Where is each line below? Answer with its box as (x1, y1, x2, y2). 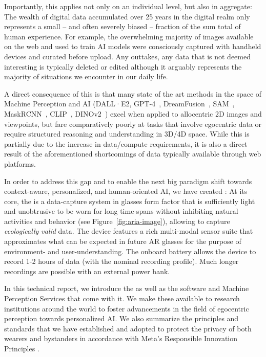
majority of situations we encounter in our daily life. (4, 71, 168, 82)
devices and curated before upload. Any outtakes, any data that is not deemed (4, 51, 251, 61)
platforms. (4, 158, 36, 169)
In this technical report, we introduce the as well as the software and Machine (4, 283, 249, 294)
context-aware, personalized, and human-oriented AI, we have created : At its (4, 186, 248, 196)
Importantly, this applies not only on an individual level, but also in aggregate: (4, 1, 252, 11)
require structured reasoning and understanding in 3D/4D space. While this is (4, 128, 250, 139)
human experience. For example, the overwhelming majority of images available (4, 31, 254, 41)
